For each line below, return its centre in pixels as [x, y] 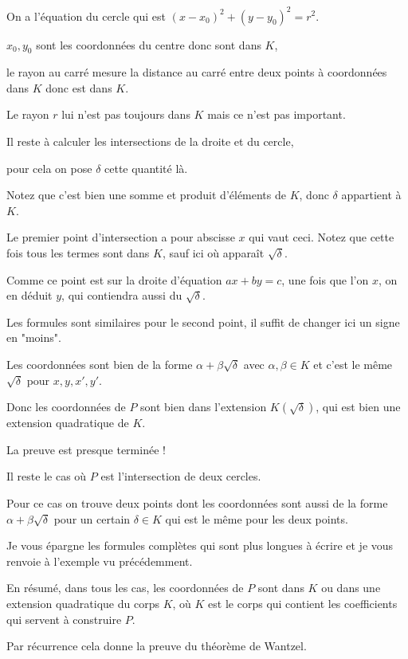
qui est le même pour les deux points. [257, 518]
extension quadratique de [68, 423]
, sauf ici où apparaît [213, 253]
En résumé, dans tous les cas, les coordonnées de [125, 588]
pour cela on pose [49, 168]
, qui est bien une [358, 407]
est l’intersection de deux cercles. [181, 476]
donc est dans [79, 87]
